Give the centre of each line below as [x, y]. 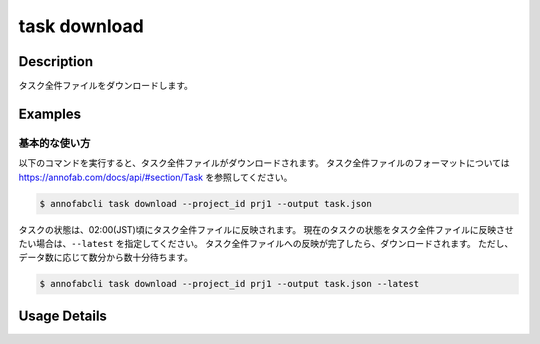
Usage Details [62, 315]
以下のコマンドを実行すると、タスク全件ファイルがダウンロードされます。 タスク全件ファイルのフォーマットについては [264, 163]
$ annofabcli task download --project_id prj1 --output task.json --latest [229, 284]
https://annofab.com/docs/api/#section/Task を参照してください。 [155, 177]
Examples [50, 113]
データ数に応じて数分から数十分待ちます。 [106, 257]
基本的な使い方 [54, 143]
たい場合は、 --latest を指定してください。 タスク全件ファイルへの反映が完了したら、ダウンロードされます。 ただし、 [266, 243]
